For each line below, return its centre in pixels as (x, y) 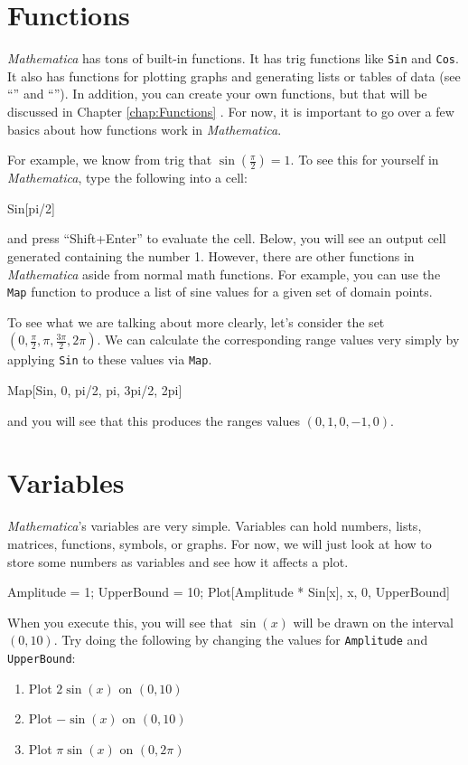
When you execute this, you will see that (120, 622)
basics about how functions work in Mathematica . (145, 129)
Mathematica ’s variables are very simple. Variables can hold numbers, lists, (215, 526)
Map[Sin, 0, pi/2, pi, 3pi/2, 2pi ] (95, 390)
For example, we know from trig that (110, 160)
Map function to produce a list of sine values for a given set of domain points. (220, 292)
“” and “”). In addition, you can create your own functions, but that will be (217, 94)
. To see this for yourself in (365, 160)
